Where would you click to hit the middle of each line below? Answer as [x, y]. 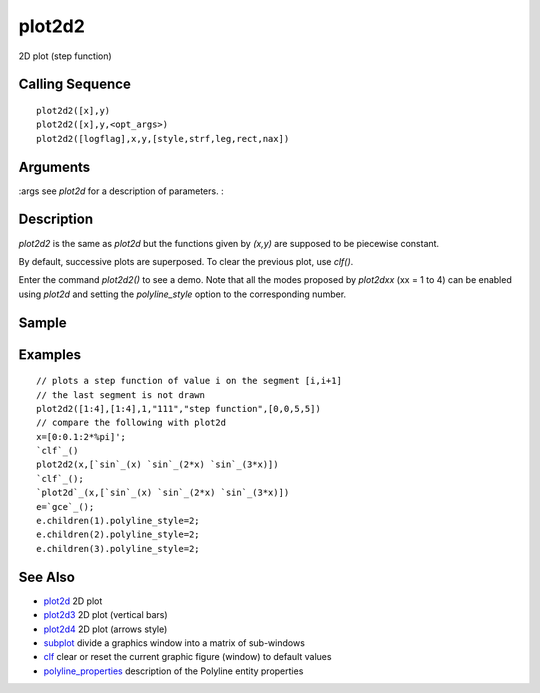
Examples [50, 354]
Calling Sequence [75, 84]
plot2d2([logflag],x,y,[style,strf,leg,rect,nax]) [163, 138]
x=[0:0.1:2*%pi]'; [81, 436]
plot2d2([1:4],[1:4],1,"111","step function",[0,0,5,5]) [179, 408]
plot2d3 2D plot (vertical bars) [106, 615]
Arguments [54, 166]
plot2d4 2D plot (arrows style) [105, 629]
